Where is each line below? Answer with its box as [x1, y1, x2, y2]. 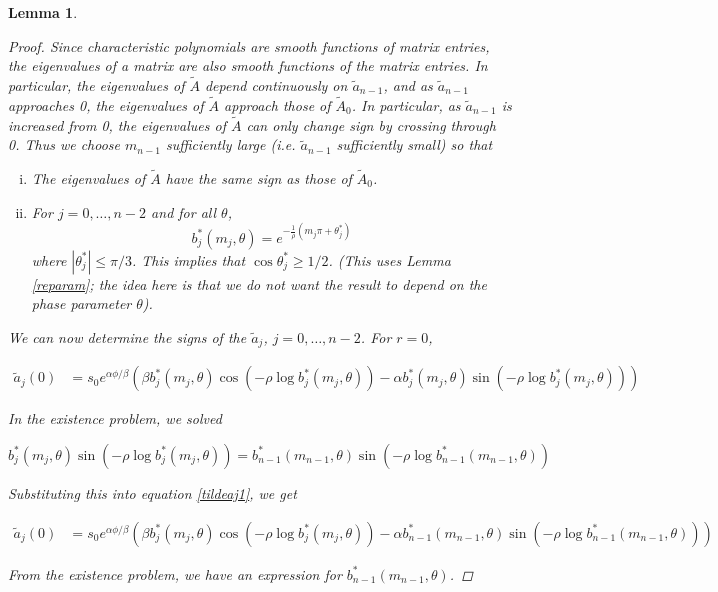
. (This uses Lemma [328, 249, 451, 270]
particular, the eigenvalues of [8, 75, 185, 95]
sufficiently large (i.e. [165, 134, 296, 155]
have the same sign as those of [165, 168, 352, 189]
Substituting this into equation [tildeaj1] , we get [8, 482, 297, 503]
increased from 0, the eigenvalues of [8, 114, 226, 135]
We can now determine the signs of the [8, 326, 247, 347]
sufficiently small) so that [336, 134, 493, 155]
